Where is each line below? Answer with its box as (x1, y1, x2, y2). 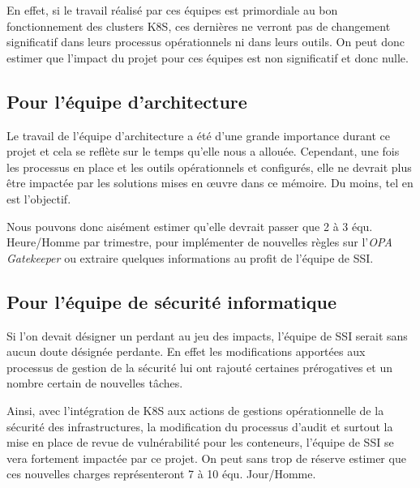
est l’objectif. (6, 190, 71, 207)
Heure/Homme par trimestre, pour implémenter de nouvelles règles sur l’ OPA (6, 233, 392, 250)
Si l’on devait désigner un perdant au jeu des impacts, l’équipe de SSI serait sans (6, 327, 408, 344)
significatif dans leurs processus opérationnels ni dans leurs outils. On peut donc (6, 33, 405, 50)
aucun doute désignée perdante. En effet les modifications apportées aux (6, 343, 366, 360)
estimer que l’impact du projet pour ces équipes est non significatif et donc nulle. (6, 49, 409, 66)
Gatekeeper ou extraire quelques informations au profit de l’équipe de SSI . (6, 249, 374, 266)
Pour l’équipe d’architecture (6, 88, 247, 113)
